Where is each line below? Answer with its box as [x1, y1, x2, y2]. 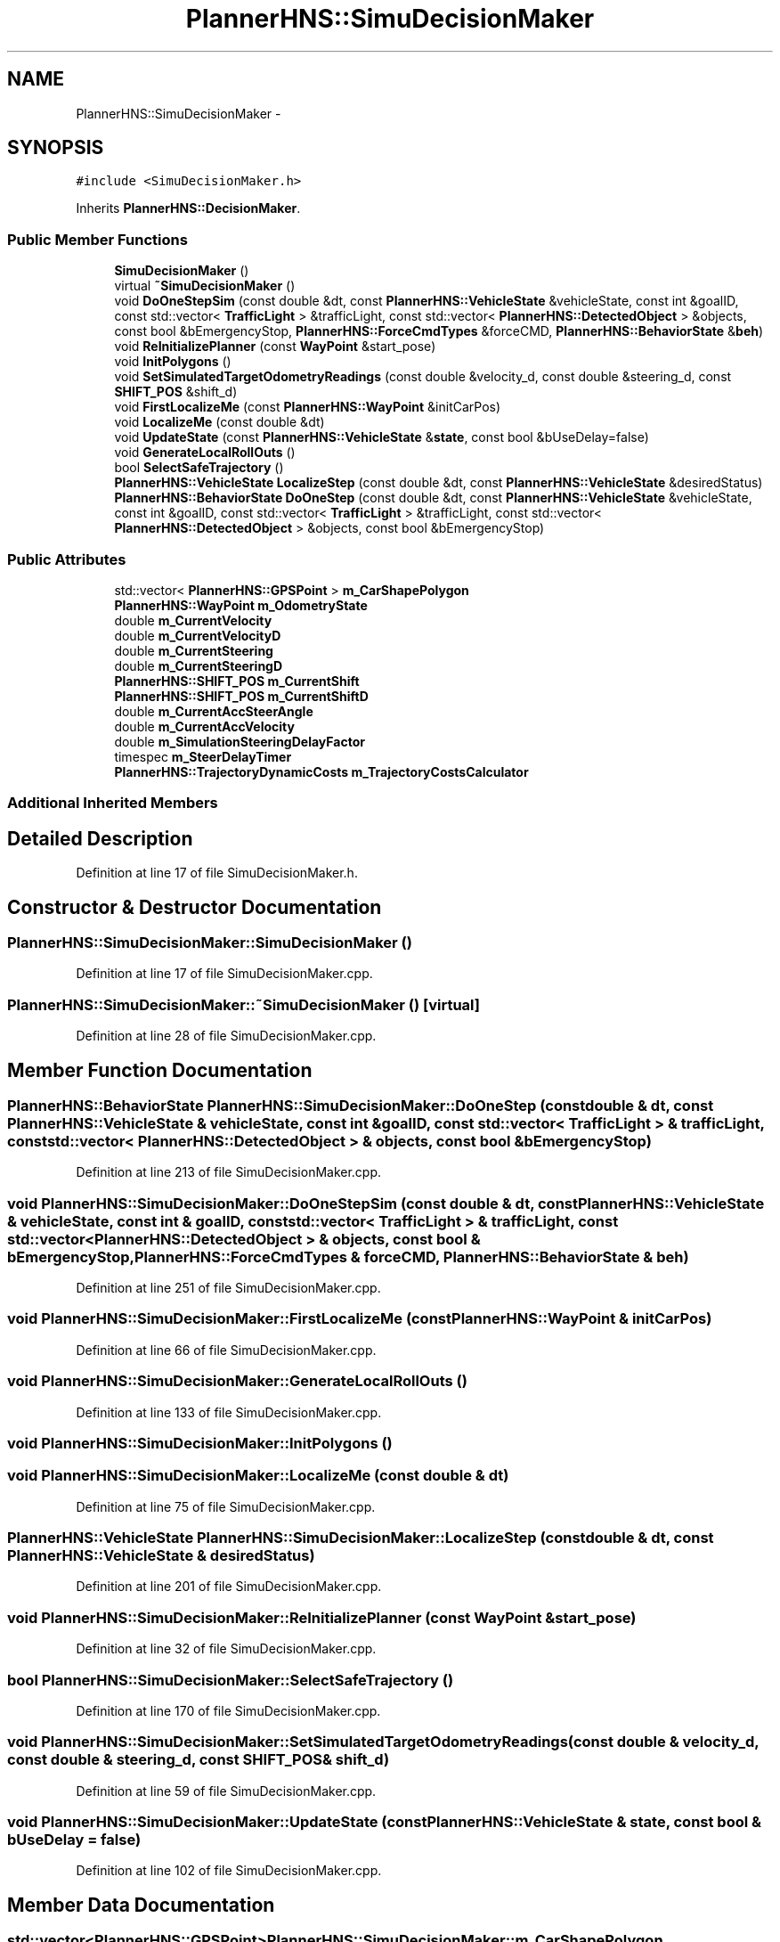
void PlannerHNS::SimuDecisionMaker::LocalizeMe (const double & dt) [7, 1466, 509, 1485]
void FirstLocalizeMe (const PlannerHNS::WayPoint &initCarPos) [114, 399, 501, 415]
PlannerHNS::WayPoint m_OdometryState [114, 597, 368, 613]
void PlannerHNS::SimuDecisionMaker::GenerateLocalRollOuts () [7, 1372, 467, 1391]
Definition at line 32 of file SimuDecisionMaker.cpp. [76, 1641, 377, 1657]
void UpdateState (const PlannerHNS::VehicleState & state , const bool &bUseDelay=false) [114, 429, 649, 445]
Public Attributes [7, 550, 126, 568]
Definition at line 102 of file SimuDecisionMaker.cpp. [76, 1863, 382, 1879]
